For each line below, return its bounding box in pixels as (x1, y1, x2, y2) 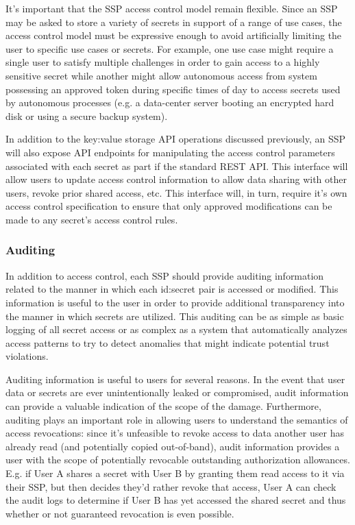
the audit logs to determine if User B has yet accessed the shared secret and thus (5, 493, 346, 507)
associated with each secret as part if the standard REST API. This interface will (5, 158, 348, 173)
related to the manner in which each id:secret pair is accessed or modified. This (5, 282, 339, 296)
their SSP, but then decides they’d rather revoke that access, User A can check (5, 479, 336, 493)
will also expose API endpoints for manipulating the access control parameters (5, 145, 335, 159)
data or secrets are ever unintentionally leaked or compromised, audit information (5, 385, 349, 400)
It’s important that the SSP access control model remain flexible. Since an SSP (5, 1, 338, 15)
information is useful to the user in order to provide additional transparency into (5, 295, 345, 309)
